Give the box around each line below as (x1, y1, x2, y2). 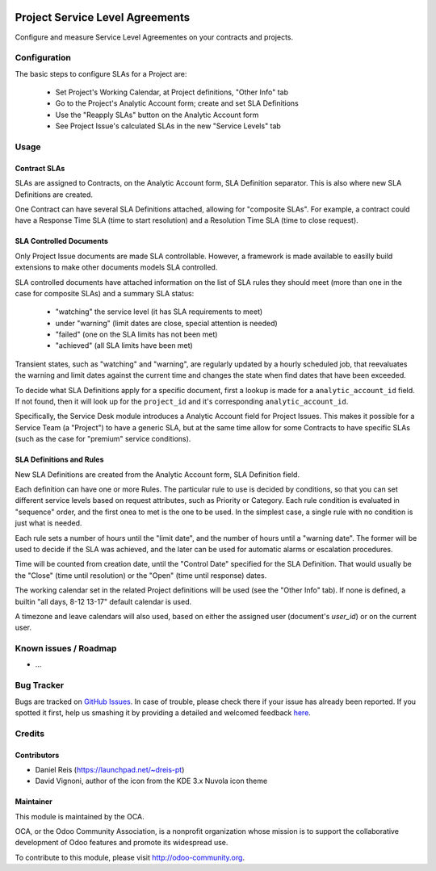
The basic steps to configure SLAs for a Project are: (15, 69, 187, 78)
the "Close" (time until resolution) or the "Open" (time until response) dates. (15, 570, 267, 580)
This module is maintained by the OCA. (15, 811, 145, 821)
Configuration (15, 52, 72, 64)
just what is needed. (15, 518, 82, 528)
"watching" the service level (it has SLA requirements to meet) (55, 307, 263, 316)
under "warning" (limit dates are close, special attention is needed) (55, 318, 278, 328)
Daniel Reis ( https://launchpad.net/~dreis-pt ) (35, 764, 185, 774)
